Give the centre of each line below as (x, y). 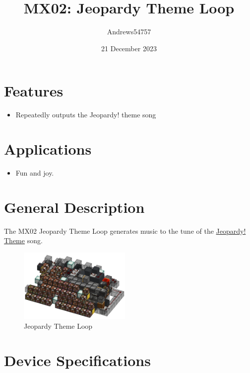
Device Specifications (77, 360)
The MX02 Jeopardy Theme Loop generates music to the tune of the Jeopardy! (125, 231)
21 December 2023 (129, 48)
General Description (74, 207)
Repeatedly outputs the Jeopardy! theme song (86, 115)
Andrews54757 (129, 32)
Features (34, 91)
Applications (48, 149)
